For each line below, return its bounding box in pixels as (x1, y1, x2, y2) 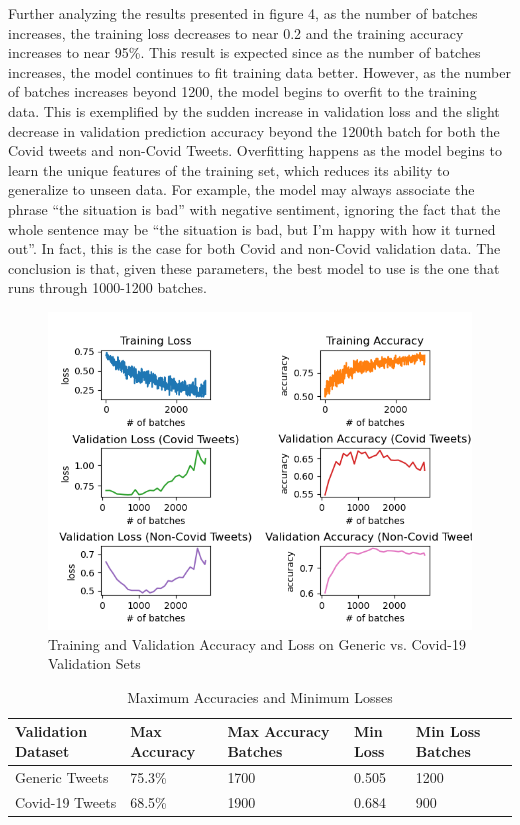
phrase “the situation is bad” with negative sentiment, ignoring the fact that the (8, 198, 501, 219)
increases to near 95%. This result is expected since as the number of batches (8, 42, 481, 63)
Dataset (15, 740, 70, 761)
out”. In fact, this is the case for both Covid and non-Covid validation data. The (8, 238, 501, 259)
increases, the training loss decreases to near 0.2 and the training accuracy (8, 22, 464, 43)
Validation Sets (48, 653, 141, 674)
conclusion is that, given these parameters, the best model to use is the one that (8, 257, 500, 278)
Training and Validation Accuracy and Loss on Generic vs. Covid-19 (48, 633, 466, 654)
